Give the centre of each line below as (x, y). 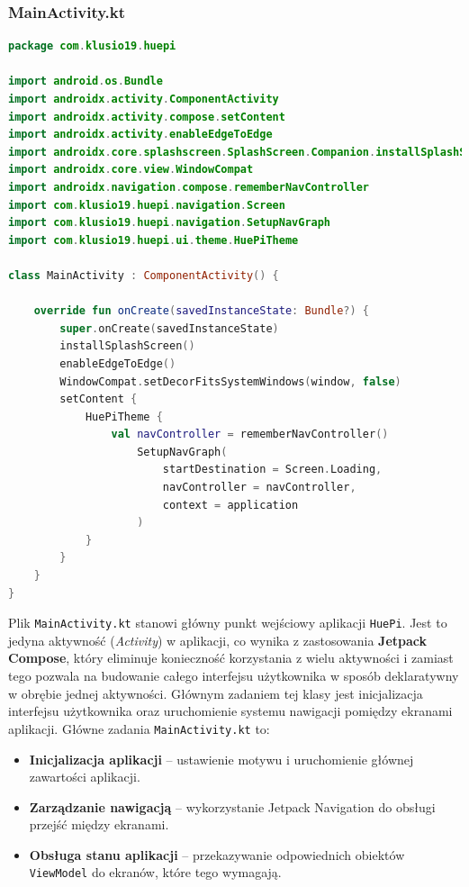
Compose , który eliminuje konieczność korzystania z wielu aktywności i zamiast (231, 658)
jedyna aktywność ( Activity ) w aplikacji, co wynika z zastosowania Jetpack (218, 640)
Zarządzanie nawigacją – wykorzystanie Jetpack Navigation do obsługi (232, 806)
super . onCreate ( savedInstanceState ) (169, 328)
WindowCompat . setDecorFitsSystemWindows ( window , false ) (230, 381)
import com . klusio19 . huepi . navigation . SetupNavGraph (170, 223)
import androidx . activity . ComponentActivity (144, 99)
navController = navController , (259, 488)
